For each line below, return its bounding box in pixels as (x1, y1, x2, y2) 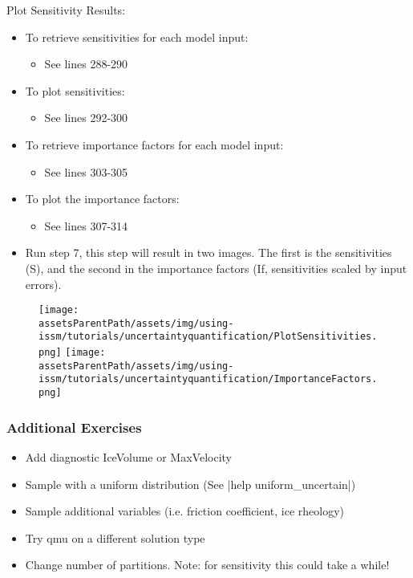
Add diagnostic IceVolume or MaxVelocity (25, 448, 232, 465)
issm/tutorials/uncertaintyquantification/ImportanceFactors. (38, 373, 378, 385)
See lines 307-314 (44, 217, 128, 234)
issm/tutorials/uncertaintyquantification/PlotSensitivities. (38, 331, 378, 343)
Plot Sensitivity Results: (6, 2, 126, 18)
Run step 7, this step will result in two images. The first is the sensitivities (25, 244, 392, 261)
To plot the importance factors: (25, 190, 180, 207)
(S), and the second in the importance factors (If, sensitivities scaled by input (25, 259, 407, 276)
